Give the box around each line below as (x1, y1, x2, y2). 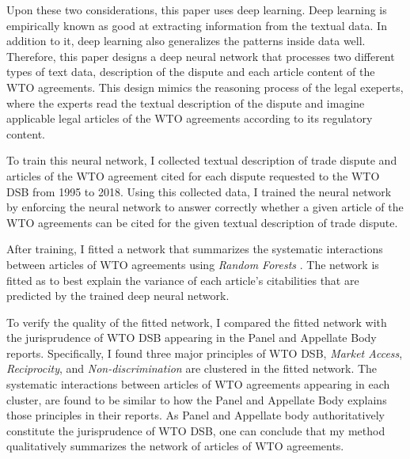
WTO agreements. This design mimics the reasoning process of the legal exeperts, (6, 78, 404, 95)
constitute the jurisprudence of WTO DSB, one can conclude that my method (6, 422, 385, 438)
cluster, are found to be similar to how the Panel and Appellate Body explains (6, 391, 387, 408)
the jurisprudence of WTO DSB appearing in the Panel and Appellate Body (6, 329, 377, 346)
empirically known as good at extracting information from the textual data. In (6, 17, 387, 33)
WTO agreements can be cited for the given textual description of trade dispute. (6, 214, 398, 230)
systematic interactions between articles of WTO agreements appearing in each (6, 376, 390, 393)
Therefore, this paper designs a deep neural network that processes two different (6, 47, 395, 64)
